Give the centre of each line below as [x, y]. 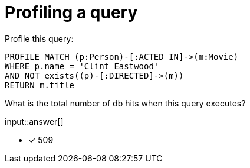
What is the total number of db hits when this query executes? [125, 103]
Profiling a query [71, 12]
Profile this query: [39, 38]
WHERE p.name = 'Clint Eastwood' [82, 66]
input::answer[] [34, 121]
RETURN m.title [40, 85]
